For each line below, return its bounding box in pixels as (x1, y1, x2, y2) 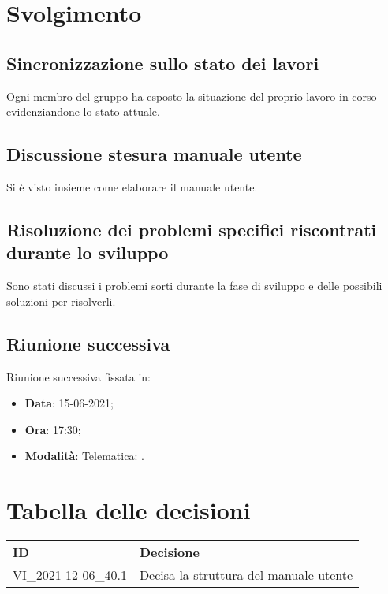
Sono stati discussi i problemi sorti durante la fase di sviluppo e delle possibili (6, 277, 382, 294)
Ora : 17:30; (24, 421, 81, 437)
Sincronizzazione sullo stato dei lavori (6, 50, 319, 75)
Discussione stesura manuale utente (6, 142, 302, 166)
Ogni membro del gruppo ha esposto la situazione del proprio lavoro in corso (6, 87, 377, 104)
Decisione (139, 543, 200, 562)
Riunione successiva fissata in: (6, 368, 151, 384)
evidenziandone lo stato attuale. (6, 103, 160, 120)
